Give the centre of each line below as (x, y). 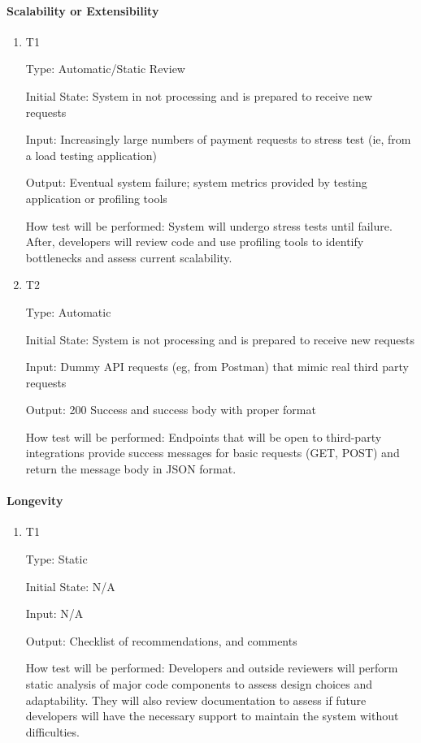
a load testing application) (91, 155)
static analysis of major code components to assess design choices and (199, 684)
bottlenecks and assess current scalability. (129, 257)
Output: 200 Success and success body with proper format (171, 410)
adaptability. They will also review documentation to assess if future (196, 700)
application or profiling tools (96, 198)
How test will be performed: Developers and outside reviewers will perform (212, 668)
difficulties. (52, 731)
